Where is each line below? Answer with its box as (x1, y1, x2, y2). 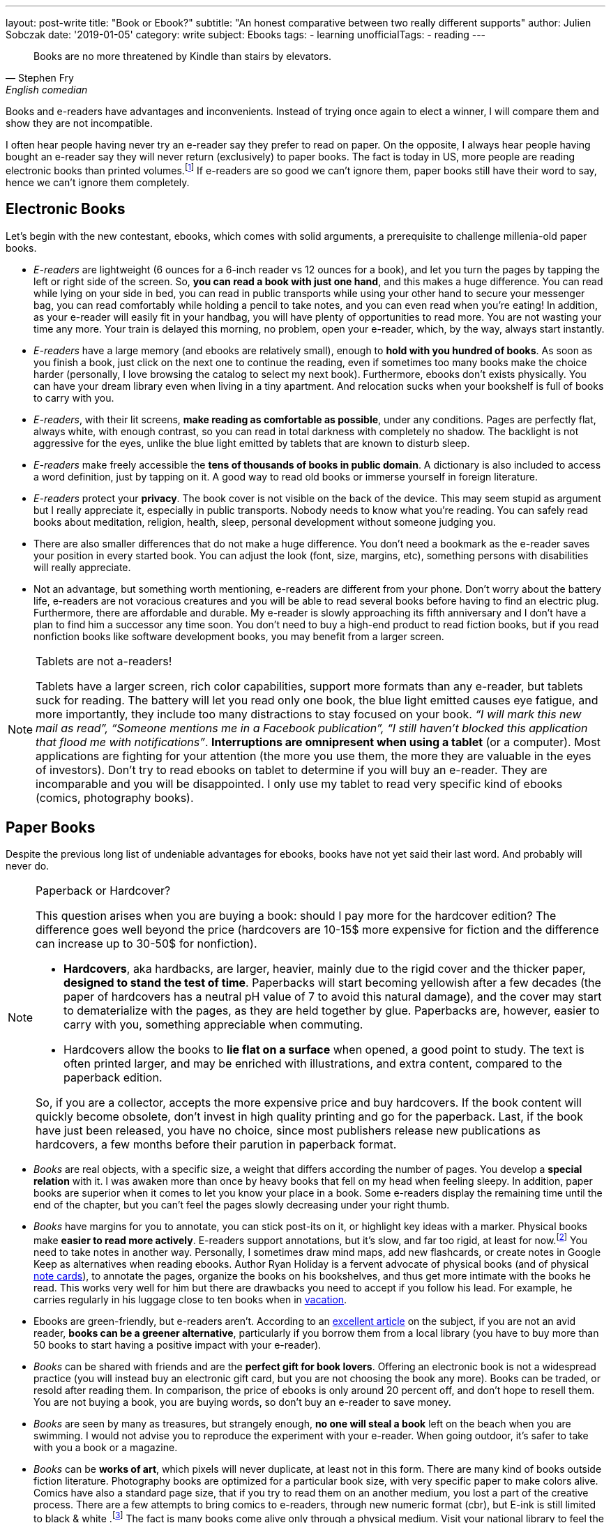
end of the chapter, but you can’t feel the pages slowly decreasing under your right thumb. (33, 1199, 450, 1211)
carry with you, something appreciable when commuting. (63, 1017, 363, 1032)
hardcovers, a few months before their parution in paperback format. (36, 1137, 397, 1152)
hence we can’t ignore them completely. (6, 176, 190, 188)
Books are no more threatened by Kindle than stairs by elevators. (33, 50, 331, 62)
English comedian (6, 84, 88, 96)
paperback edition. (63, 1070, 163, 1085)
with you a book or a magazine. (33, 1441, 178, 1453)
